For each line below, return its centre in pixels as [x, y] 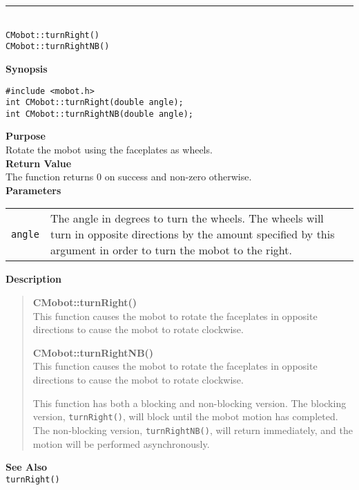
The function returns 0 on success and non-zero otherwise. [129, 177]
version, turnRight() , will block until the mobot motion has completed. [185, 416]
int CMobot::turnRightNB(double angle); [100, 114]
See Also [27, 467]
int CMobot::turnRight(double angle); [95, 103]
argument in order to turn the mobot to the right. [171, 250]
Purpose [26, 136]
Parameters [33, 190]
